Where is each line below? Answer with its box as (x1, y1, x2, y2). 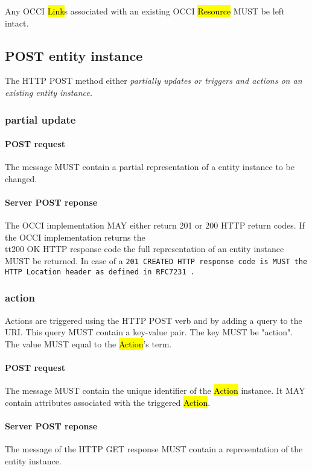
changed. (5, 172, 37, 185)
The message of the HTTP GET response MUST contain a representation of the (5, 443, 303, 455)
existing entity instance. (5, 86, 92, 98)
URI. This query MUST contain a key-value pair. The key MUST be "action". (5, 326, 293, 338)
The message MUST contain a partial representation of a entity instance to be (5, 160, 294, 173)
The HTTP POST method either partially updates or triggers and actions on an (5, 74, 302, 87)
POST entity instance (5, 46, 143, 65)
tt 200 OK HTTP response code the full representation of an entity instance (5, 242, 284, 255)
